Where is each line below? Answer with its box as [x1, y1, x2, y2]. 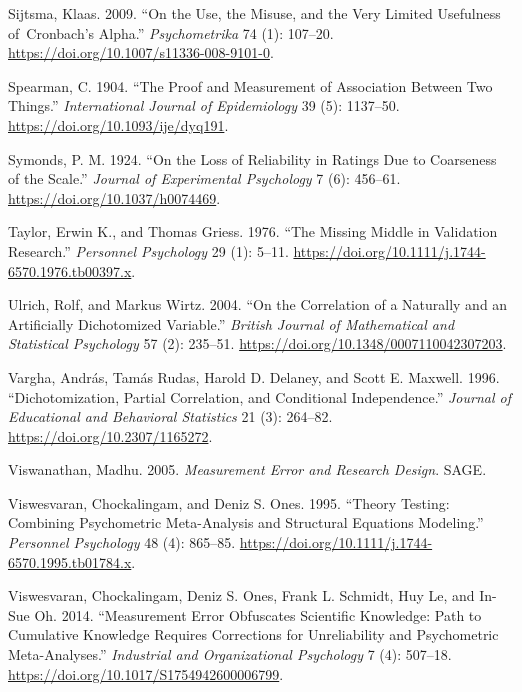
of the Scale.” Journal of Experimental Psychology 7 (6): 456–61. [8, 168, 401, 189]
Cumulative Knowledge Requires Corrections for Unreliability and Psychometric [8, 624, 499, 645]
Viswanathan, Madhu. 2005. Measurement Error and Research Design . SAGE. [8, 459, 487, 480]
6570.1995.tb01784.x [8, 551, 132, 572]
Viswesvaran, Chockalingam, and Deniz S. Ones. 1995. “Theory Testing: [8, 492, 450, 513]
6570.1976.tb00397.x [8, 260, 132, 281]
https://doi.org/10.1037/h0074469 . [8, 187, 221, 208]
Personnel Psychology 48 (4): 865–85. [8, 532, 236, 553]
